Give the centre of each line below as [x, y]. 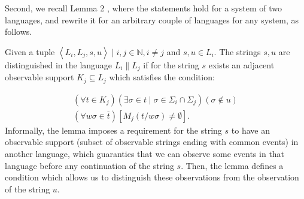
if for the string [171, 64]
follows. [19, 31]
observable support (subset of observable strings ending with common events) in [152, 142]
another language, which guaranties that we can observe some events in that [145, 153]
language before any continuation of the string [89, 165]
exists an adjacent [241, 64]
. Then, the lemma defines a [232, 165]
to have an [250, 130]
